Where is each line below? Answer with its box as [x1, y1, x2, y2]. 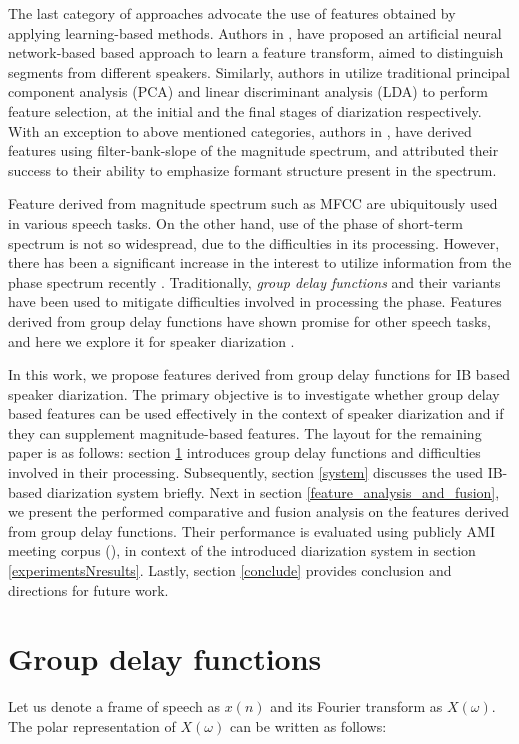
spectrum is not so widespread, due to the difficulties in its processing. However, [8, 232, 500, 253]
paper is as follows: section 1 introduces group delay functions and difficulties [8, 442, 481, 463]
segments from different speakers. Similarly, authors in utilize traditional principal [8, 61, 510, 82]
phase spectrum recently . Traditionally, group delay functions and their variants [8, 271, 501, 292]
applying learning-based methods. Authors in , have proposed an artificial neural [8, 22, 502, 43]
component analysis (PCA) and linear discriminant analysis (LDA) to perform [8, 81, 488, 102]
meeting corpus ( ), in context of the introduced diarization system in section [8, 540, 476, 561]
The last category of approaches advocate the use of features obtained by [8, 3, 456, 23]
